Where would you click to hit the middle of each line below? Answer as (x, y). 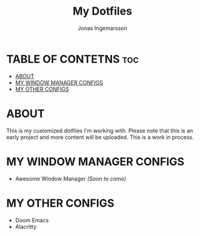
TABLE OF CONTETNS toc (73, 59)
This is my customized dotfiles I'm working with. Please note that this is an (100, 131)
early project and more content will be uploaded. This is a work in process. (100, 137)
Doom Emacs (32, 220)
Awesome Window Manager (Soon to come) (70, 179)
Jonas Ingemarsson (102, 28)
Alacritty (26, 226)
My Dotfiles (102, 11)
